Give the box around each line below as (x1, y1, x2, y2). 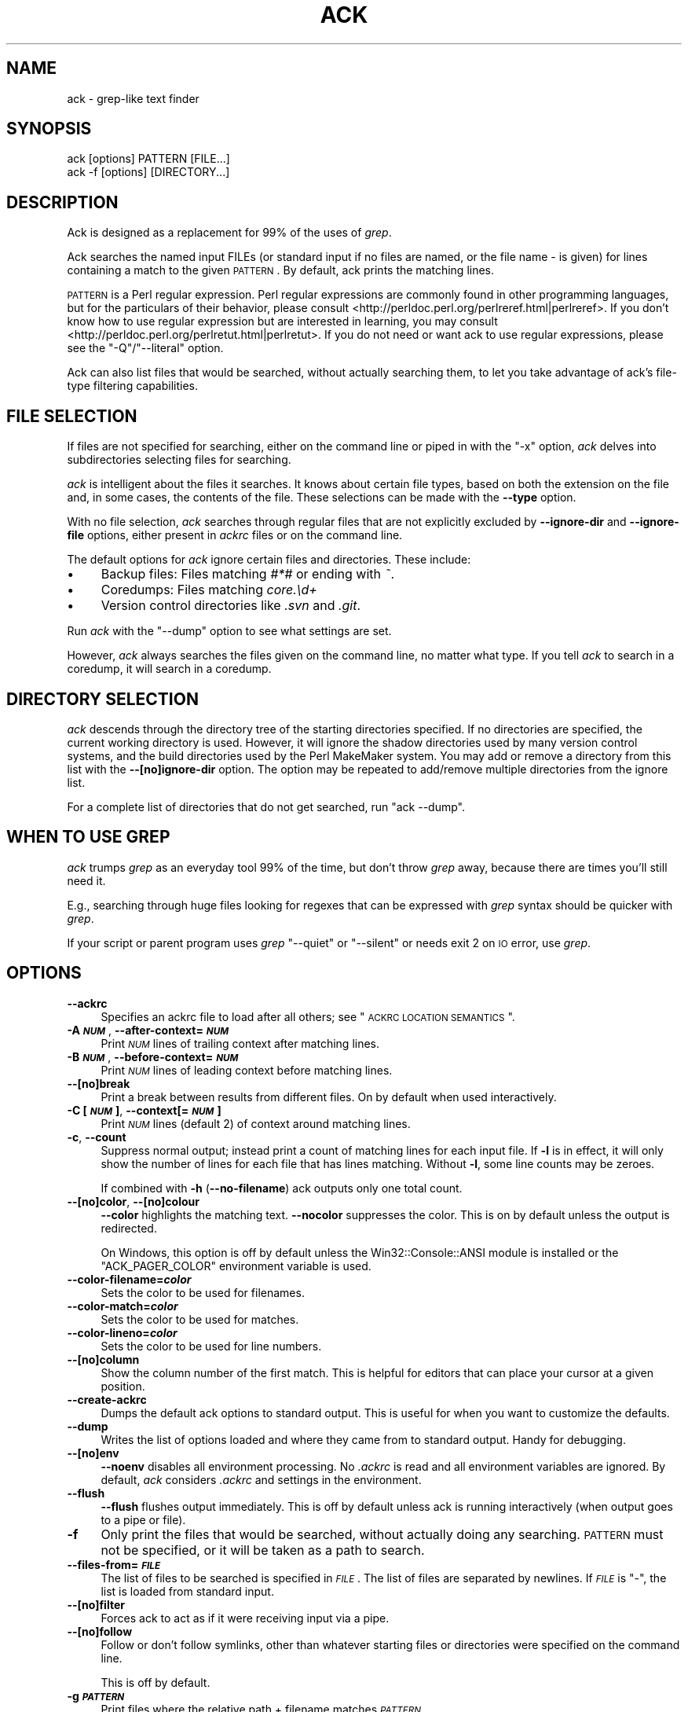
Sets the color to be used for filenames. (101, 1285, 305, 1299)
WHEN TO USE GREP (6, 827, 170, 847)
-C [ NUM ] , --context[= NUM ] (67, 1103, 221, 1117)
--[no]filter (67, 1597, 125, 1611)
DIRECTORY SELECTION (6, 689, 199, 709)
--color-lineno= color (67, 1325, 177, 1339)
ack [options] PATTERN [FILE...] (67, 152, 230, 166)
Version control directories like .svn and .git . (101, 597, 361, 614)
